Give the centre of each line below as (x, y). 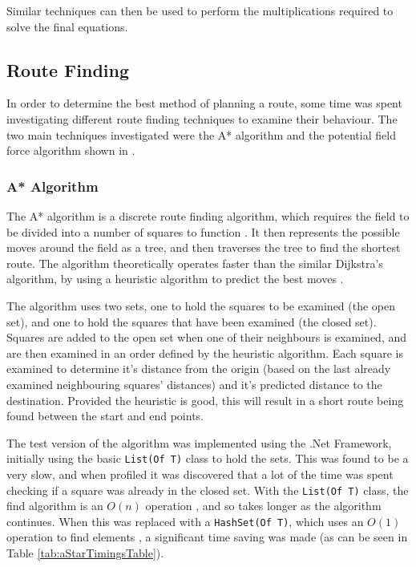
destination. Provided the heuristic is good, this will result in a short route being (205, 400)
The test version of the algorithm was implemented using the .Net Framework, (199, 442)
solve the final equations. (67, 26)
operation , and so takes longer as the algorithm (263, 506)
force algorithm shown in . (71, 150)
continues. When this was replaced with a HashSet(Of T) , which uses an (185, 521)
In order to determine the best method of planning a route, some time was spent (204, 103)
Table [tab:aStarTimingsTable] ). (85, 553)
